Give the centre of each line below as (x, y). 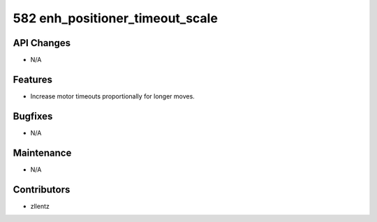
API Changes (42, 43)
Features (32, 79)
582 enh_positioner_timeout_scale (115, 18)
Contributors (42, 190)
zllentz (40, 206)
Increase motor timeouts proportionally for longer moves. (112, 96)
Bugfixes (33, 116)
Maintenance (42, 153)
